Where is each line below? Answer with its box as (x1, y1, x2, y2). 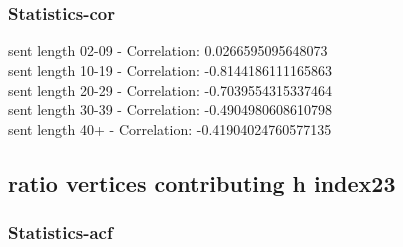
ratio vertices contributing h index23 (8, 167, 396, 198)
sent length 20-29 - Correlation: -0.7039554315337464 (8, 79, 333, 100)
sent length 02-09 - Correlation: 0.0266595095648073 (8, 40, 328, 61)
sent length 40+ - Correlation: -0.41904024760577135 (8, 118, 332, 139)
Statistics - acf (8, 220, 113, 245)
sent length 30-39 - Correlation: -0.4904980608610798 (8, 99, 333, 120)
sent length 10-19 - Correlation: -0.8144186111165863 (8, 60, 333, 80)
